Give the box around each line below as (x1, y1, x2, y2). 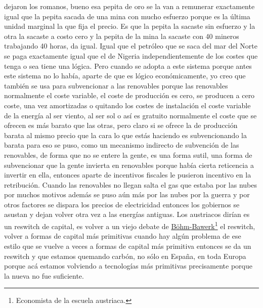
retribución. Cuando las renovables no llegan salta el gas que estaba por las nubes (4, 179, 257, 190)
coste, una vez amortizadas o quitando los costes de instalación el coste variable (4, 100, 251, 110)
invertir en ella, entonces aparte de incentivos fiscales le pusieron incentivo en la (4, 169, 251, 180)
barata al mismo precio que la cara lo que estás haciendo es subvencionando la (4, 129, 247, 140)
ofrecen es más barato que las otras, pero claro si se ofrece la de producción (4, 120, 238, 130)
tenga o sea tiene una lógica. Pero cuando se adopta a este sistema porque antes (4, 60, 252, 71)
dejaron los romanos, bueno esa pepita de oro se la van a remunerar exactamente (4, 1, 255, 11)
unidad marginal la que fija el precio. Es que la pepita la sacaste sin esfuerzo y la (4, 21, 255, 31)
